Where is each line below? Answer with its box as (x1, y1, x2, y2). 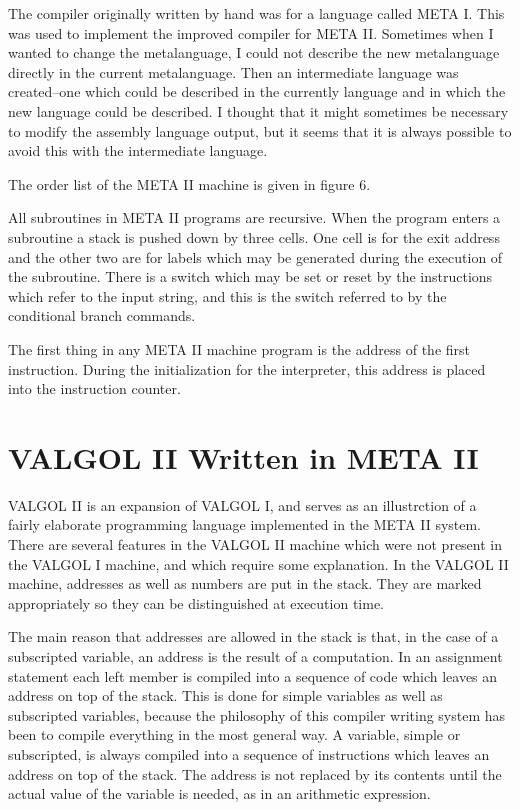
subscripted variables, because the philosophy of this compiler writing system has (8, 704, 506, 725)
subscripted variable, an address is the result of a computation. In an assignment (8, 645, 503, 666)
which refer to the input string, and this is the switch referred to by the (8, 285, 447, 306)
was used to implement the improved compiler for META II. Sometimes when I (8, 22, 494, 43)
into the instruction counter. (8, 378, 181, 399)
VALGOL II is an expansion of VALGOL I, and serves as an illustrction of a (8, 494, 477, 515)
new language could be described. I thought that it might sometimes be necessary (8, 100, 509, 121)
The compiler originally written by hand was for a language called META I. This (8, 3, 505, 23)
